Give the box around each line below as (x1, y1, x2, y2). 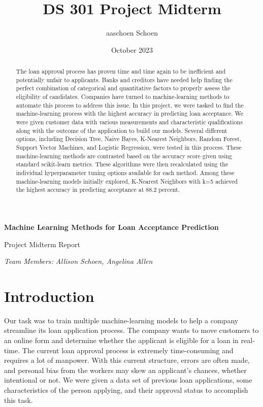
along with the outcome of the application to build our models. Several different (16, 126, 227, 134)
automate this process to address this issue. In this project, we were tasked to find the (16, 100, 244, 109)
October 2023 (111, 44, 153, 55)
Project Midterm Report (4, 239, 80, 249)
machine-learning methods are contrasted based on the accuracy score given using (16, 151, 233, 160)
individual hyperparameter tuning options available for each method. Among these (16, 168, 235, 177)
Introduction (4, 285, 94, 306)
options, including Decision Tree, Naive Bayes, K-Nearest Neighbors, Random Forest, (16, 134, 242, 143)
